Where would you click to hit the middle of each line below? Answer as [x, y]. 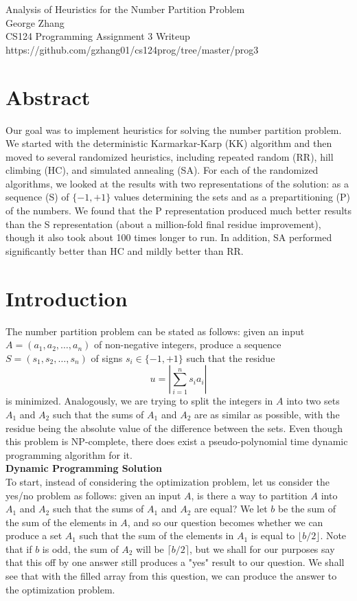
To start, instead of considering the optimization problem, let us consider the [168, 481]
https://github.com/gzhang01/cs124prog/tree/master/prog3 [132, 49]
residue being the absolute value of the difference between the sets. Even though [174, 428]
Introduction [67, 298]
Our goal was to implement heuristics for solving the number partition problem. [174, 129]
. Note [333, 535]
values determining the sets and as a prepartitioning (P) [232, 197]
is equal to [273, 535]
